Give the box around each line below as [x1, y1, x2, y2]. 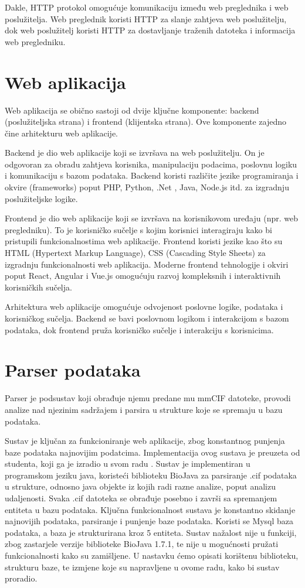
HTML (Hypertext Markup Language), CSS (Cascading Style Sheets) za [5, 247, 266, 259]
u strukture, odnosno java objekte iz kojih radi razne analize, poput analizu [5, 480, 276, 493]
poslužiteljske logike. [5, 192, 78, 204]
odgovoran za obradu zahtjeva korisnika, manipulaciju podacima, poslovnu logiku [5, 158, 297, 170]
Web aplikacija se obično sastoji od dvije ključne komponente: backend [5, 104, 259, 116]
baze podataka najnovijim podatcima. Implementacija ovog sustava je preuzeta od [5, 446, 300, 458]
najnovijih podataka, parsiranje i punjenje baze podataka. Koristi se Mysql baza [5, 515, 294, 527]
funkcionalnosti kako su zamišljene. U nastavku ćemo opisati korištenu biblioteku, [5, 549, 299, 562]
